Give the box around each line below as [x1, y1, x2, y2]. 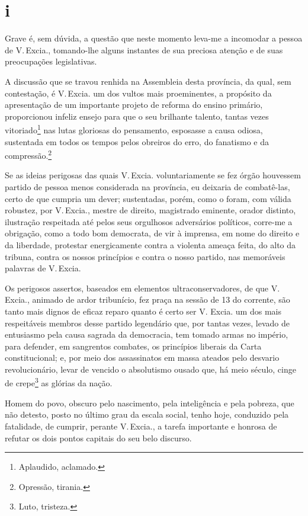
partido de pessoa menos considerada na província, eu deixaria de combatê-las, [5, 180, 290, 193]
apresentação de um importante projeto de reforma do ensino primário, [5, 98, 263, 111]
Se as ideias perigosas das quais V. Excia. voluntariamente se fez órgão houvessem [5, 169, 301, 181]
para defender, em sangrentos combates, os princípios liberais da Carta [5, 339, 262, 352]
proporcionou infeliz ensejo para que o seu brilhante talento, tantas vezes [5, 110, 269, 122]
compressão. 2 [5, 148, 52, 161]
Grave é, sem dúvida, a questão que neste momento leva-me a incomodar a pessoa [5, 32, 303, 44]
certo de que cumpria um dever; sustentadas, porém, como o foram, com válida [5, 192, 291, 204]
